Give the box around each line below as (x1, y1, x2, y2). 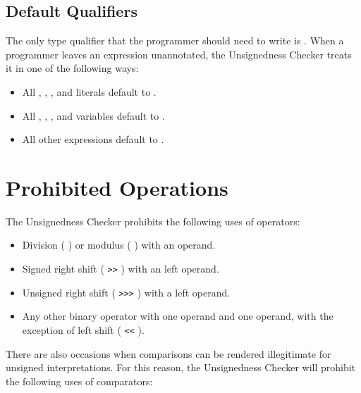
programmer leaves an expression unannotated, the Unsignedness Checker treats (6, 46, 352, 61)
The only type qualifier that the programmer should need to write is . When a (6, 33, 344, 48)
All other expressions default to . (22, 132, 164, 146)
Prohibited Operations (6, 173, 228, 201)
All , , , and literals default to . (22, 84, 157, 99)
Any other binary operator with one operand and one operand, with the (22, 308, 334, 323)
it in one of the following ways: (6, 61, 139, 75)
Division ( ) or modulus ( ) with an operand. (22, 237, 216, 252)
